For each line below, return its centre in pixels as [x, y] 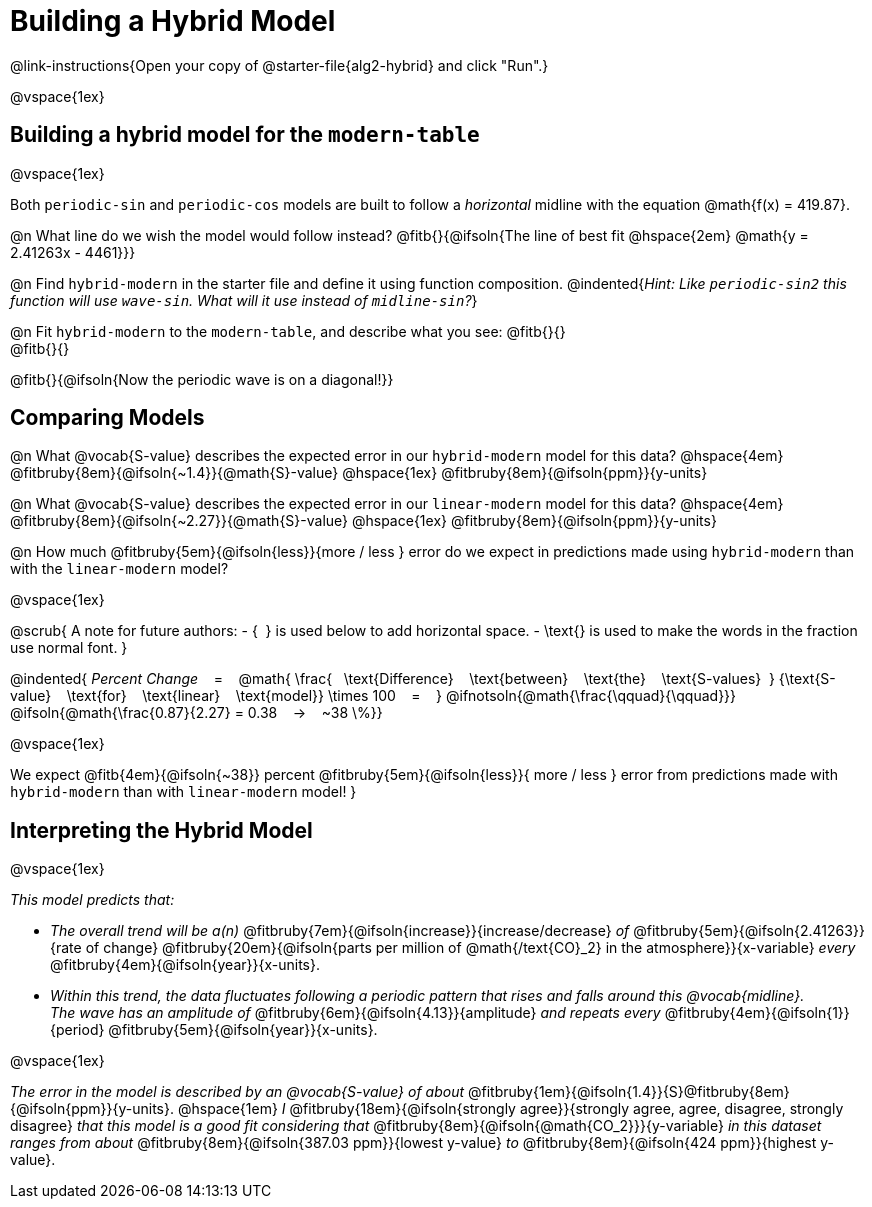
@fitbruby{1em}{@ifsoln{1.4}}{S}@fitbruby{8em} [629, 1092]
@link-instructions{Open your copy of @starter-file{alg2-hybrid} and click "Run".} [279, 65]
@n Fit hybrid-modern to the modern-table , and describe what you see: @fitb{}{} [288, 331]
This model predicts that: [92, 900]
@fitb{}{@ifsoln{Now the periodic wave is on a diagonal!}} [202, 379]
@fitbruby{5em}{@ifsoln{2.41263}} [749, 931]
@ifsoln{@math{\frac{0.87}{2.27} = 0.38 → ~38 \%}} [196, 713]
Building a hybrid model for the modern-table [245, 135]
